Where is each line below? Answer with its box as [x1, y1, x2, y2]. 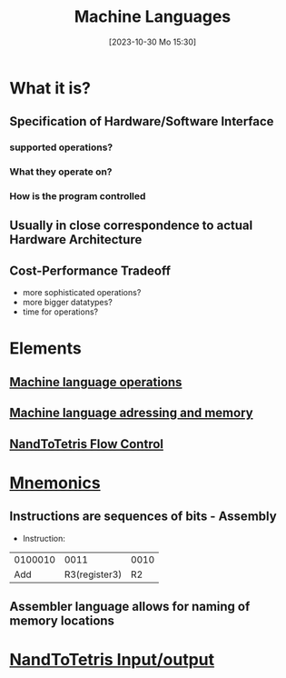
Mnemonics [9, 473, 102, 493]
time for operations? [22, 306, 98, 317]
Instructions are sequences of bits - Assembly [9, 509, 277, 524]
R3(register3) [64, 568, 123, 581]
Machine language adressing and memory [9, 405, 253, 421]
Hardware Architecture [9, 232, 143, 247]
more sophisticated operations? [22, 287, 142, 298]
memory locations [9, 613, 115, 629]
